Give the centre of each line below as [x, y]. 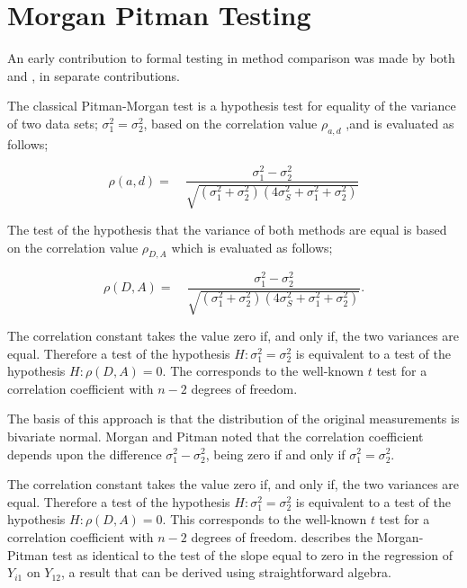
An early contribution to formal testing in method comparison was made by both [231, 58]
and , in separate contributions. [94, 75]
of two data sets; [53, 123]
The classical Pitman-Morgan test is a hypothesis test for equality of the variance [232, 106]
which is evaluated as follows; [252, 247]
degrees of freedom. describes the [282, 536]
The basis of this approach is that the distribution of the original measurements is [233, 419]
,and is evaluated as [400, 123]
